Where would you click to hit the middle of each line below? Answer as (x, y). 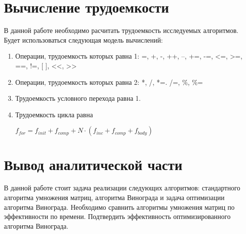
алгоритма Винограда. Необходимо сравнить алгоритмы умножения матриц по (119, 207)
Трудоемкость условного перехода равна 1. (78, 98)
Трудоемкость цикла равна (54, 114)
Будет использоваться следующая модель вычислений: (83, 39)
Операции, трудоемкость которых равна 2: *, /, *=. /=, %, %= (109, 82)
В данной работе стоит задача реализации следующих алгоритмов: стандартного (122, 188)
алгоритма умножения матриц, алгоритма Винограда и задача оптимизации (114, 197)
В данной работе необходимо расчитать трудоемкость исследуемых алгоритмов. (121, 30)
